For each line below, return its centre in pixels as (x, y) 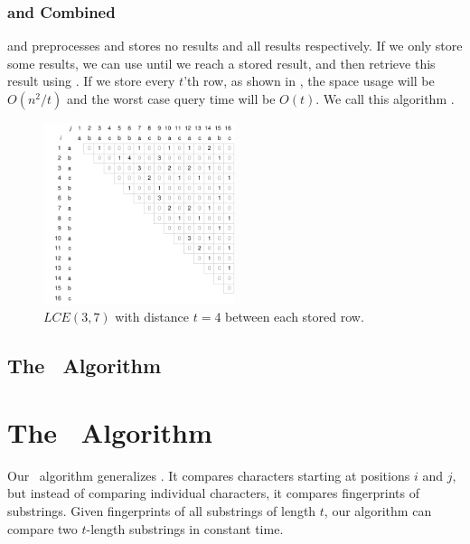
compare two (42, 528)
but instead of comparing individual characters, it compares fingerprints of (213, 493)
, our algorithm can (378, 511)
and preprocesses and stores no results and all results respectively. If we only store (235, 46)
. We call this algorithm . (385, 98)
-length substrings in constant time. (185, 528)
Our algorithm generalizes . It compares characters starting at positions (209, 475)
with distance (152, 317)
